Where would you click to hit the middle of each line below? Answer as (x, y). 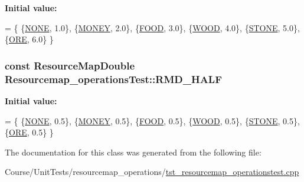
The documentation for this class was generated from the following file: (133, 152)
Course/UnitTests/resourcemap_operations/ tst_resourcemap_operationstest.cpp (152, 172)
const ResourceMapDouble (70, 65)
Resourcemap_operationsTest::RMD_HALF (114, 79)
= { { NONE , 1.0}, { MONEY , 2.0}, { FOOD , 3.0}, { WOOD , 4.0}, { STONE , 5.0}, (152, 27)
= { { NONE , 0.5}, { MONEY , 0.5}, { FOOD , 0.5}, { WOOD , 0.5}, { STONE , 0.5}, (152, 120)
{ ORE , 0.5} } (29, 132)
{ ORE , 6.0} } (29, 39)
